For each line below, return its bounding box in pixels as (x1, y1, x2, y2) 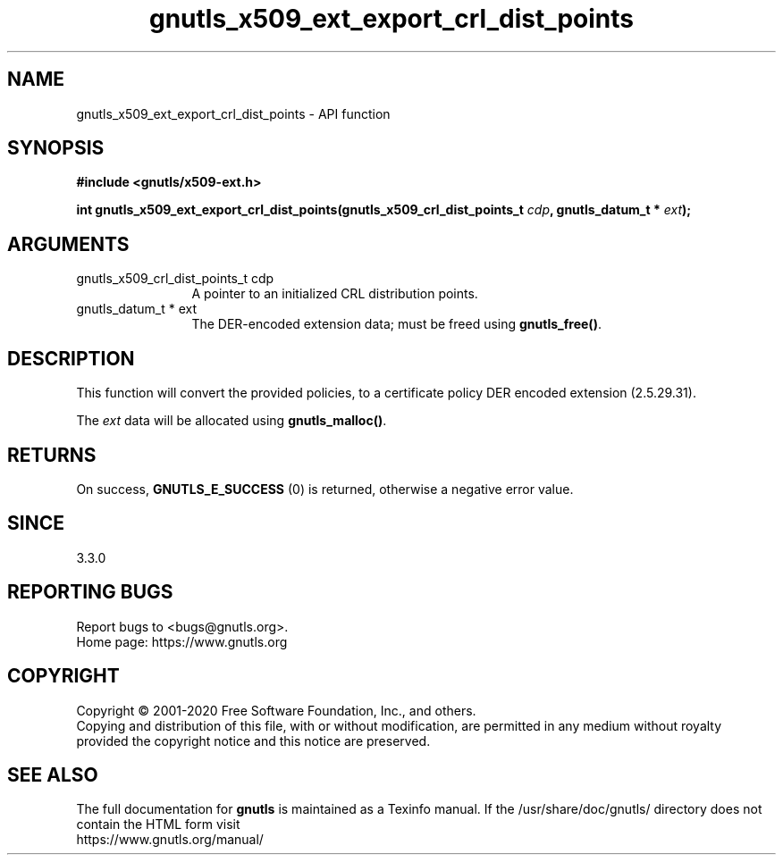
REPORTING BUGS (7, 581, 173, 604)
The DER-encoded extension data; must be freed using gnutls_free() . (191, 316, 602, 332)
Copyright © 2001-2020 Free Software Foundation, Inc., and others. (76, 702, 476, 718)
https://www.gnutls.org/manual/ (76, 832, 264, 848)
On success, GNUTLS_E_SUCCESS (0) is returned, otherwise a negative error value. (76, 481, 574, 497)
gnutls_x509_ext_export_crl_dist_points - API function (76, 105, 391, 121)
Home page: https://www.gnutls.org (76, 633, 288, 649)
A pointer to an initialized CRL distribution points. (191, 286, 478, 302)
